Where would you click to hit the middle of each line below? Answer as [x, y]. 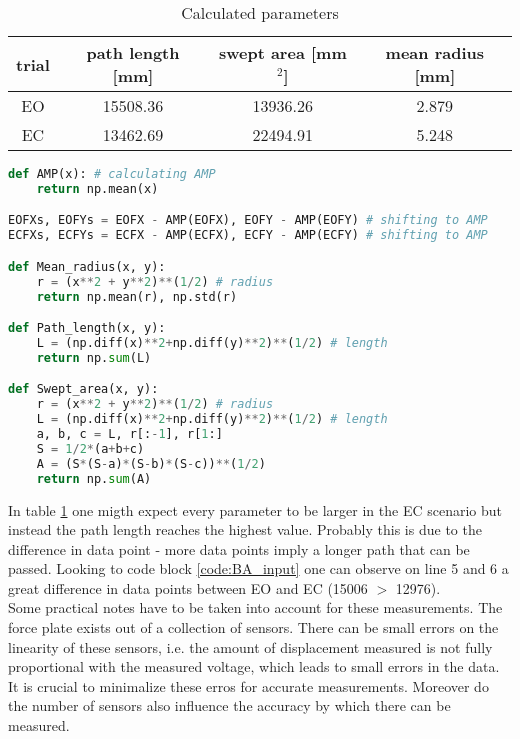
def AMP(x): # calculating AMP [112, 174]
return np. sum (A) [94, 478]
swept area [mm [282, 52]
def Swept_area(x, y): [83, 389]
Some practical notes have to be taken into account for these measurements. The [255, 607]
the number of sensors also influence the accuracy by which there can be [229, 705]
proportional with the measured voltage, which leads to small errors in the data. [254, 666]
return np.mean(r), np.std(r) [137, 296]
